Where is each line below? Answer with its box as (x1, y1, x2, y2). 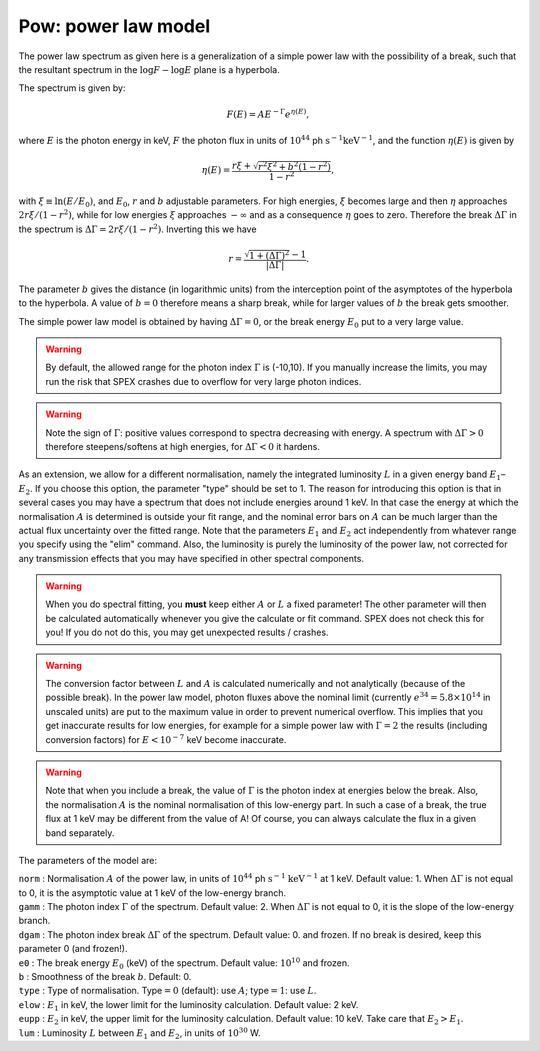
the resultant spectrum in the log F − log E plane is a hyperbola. (18, 63, 280, 75)
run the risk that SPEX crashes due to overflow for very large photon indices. (45, 375, 362, 387)
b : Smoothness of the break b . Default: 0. (18, 971, 192, 983)
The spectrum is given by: (18, 82, 126, 94)
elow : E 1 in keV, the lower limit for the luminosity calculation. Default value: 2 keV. (18, 998, 359, 1013)
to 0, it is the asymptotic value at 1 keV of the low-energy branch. (18, 886, 287, 899)
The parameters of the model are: (18, 854, 158, 866)
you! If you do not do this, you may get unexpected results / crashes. (45, 626, 329, 639)
